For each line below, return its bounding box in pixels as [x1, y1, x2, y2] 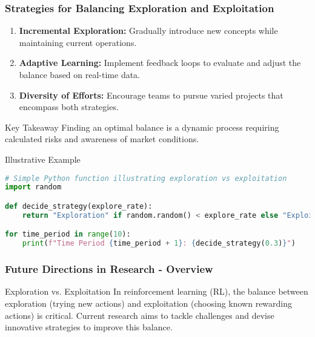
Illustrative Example [5, 152, 81, 165]
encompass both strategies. [19, 100, 119, 113]
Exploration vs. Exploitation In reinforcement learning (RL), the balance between [5, 285, 308, 298]
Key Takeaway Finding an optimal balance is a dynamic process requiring [5, 120, 279, 133]
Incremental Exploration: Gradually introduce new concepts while [19, 24, 278, 37]
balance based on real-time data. [19, 68, 141, 80]
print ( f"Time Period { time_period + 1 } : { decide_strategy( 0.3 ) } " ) [22, 239, 296, 248]
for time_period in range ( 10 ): [5, 230, 131, 239]
